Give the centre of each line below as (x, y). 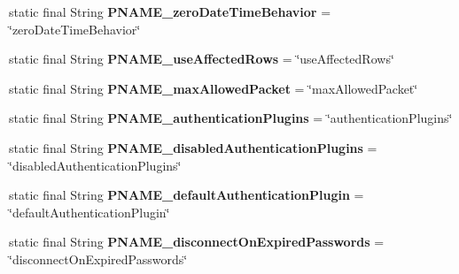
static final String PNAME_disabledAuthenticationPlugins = (193, 147)
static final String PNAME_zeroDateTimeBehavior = (170, 11)
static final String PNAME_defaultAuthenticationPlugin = (187, 195)
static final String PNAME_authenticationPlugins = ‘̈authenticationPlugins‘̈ (231, 118)
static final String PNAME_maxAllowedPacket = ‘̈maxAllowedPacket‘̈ (214, 88)
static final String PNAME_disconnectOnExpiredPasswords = (197, 242)
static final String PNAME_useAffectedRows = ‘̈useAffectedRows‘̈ (202, 59)
